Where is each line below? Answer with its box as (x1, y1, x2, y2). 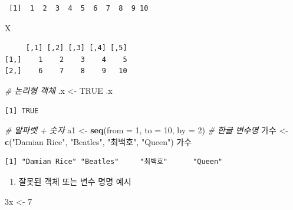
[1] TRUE (5, 106, 39, 115)
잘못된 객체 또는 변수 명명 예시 (18, 175, 131, 187)
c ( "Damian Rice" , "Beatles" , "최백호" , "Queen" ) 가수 (5, 135, 192, 147)
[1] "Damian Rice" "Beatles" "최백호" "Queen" (5, 157, 223, 166)
